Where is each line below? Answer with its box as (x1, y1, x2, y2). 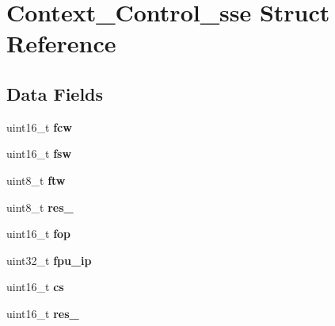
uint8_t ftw (6, 171, 66, 188)
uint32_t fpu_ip (6, 251, 92, 268)
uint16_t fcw (6, 118, 72, 135)
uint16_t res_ (6, 305, 79, 321)
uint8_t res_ (6, 198, 74, 215)
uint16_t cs (6, 278, 64, 295)
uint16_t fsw (6, 145, 72, 162)
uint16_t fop (6, 225, 71, 242)
